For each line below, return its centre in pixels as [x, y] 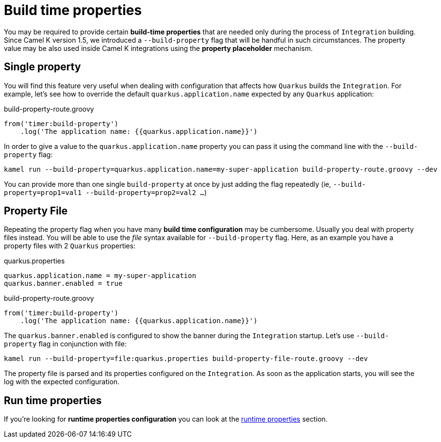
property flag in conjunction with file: [65, 344]
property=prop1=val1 [43, 192]
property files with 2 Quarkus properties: [70, 246]
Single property [42, 67]
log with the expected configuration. [62, 382]
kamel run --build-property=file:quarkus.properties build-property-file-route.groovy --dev [186, 359]
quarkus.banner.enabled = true [63, 284]
